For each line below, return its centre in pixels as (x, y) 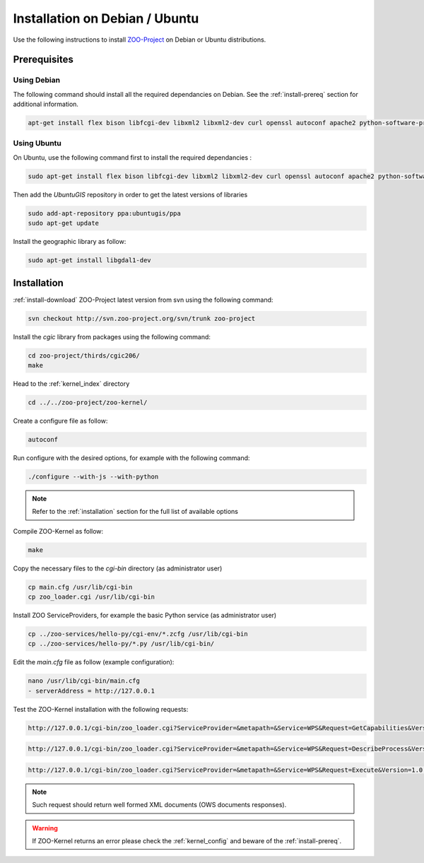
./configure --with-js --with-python (93, 476)
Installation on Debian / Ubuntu (106, 18)
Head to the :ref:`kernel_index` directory (71, 383)
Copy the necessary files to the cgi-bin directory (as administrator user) (118, 568)
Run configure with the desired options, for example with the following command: (131, 458)
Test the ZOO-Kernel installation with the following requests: (101, 709)
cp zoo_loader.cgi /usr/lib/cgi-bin (92, 597)
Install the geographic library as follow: (70, 242)
